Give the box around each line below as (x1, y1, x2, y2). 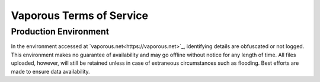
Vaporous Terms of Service (11, 9, 148, 22)
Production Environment (11, 26, 110, 37)
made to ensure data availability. (11, 68, 90, 75)
